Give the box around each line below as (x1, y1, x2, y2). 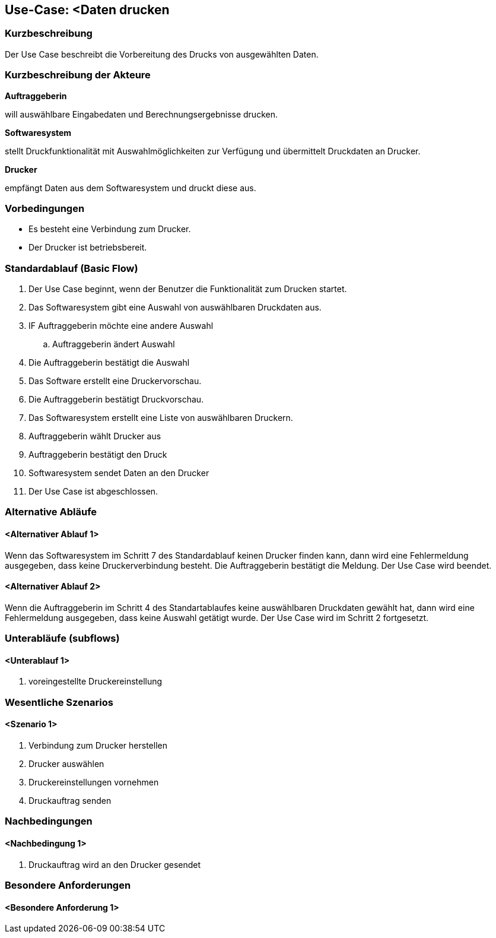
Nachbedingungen (5, 815, 93, 828)
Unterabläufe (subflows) (5, 632, 120, 645)
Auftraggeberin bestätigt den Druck (28, 449, 167, 460)
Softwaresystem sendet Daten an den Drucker (28, 468, 209, 478)
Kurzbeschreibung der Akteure (5, 69, 151, 81)
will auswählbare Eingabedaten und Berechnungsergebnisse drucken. (5, 109, 278, 119)
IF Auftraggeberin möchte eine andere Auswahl (28, 321, 214, 331)
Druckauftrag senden (28, 796, 112, 806)
